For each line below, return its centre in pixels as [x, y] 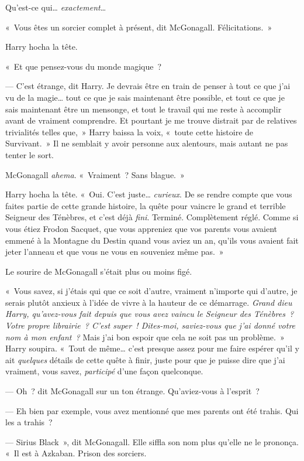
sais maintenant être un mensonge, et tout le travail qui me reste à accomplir [144, 109]
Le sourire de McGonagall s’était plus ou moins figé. [99, 271]
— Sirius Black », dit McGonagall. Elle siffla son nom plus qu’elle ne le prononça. [152, 441]
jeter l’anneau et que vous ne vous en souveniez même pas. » [115, 252]
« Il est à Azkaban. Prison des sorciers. [76, 453]
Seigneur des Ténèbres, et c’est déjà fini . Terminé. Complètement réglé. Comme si [152, 217]
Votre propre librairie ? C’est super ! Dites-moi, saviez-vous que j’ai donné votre [151, 325]
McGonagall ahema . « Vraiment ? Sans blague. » [95, 174]
